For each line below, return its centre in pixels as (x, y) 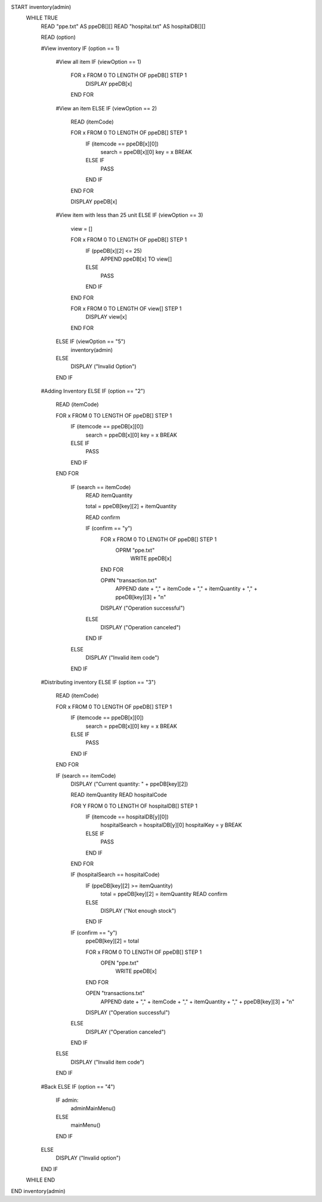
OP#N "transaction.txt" (129, 580)
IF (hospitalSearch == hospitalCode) (115, 875)
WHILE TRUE (42, 18)
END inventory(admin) (38, 1191)
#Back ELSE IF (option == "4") (78, 1086)
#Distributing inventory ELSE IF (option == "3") (98, 682)
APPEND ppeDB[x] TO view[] (136, 259)
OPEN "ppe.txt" (120, 963)
